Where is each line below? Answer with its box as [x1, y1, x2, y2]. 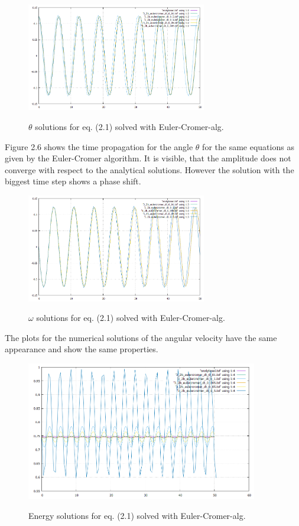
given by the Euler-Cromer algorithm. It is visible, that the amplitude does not [5, 152, 291, 164]
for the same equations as [202, 140, 294, 152]
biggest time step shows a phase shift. [5, 175, 141, 187]
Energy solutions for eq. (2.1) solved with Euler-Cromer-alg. [28, 509, 246, 521]
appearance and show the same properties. [5, 343, 158, 355]
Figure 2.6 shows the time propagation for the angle [5, 140, 193, 152]
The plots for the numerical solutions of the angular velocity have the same [5, 331, 277, 343]
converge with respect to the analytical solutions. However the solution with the [5, 163, 294, 176]
